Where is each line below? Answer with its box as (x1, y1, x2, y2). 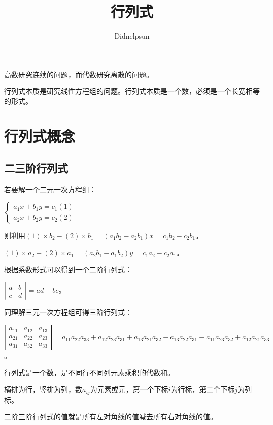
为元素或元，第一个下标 (90, 384, 168, 395)
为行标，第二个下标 (170, 384, 235, 395)
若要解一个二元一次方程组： (4, 184, 96, 195)
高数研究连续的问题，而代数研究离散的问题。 (4, 68, 153, 79)
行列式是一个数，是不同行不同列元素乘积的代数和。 (4, 367, 175, 377)
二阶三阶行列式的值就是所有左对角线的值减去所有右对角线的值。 (4, 411, 217, 422)
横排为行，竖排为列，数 (4, 384, 82, 395)
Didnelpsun (114, 30, 150, 41)
